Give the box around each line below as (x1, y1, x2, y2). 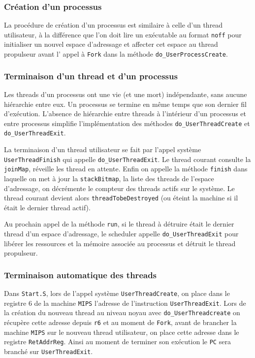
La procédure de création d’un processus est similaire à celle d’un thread (4, 20, 223, 30)
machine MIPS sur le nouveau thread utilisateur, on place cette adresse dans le (4, 326, 239, 337)
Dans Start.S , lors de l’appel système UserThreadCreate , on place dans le (4, 288, 230, 298)
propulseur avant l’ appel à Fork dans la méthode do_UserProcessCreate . (4, 49, 228, 59)
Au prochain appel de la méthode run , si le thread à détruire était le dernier (4, 219, 234, 229)
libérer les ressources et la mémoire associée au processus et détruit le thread (4, 238, 236, 248)
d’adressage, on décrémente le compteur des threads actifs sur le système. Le (4, 183, 235, 193)
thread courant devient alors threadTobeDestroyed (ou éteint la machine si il (4, 193, 238, 203)
